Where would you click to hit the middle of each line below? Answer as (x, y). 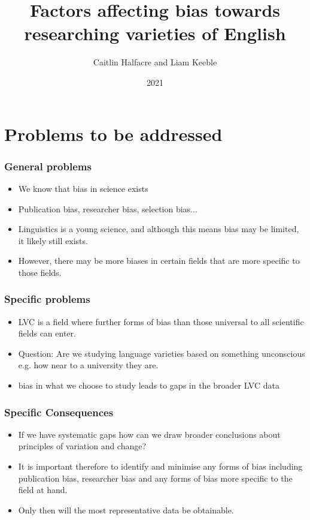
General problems (48, 166)
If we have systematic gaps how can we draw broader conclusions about (149, 434)
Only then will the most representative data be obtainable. (126, 510)
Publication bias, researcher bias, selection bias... (108, 208)
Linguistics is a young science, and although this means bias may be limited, (159, 229)
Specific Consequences (59, 412)
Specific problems (47, 299)
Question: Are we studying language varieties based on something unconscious (162, 353)
